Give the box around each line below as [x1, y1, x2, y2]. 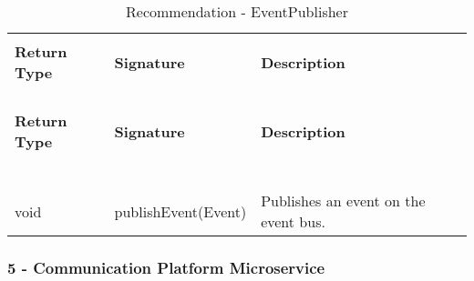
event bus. [261, 211, 325, 232]
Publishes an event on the [261, 190, 426, 211]
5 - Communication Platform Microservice [7, 256, 325, 278]
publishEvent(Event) [114, 200, 247, 222]
